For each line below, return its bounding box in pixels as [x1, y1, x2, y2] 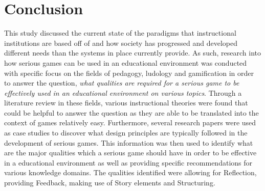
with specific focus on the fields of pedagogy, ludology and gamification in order [4, 67, 254, 78]
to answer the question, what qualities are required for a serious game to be [4, 77, 239, 88]
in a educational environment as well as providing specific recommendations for [4, 157, 253, 168]
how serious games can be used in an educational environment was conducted [4, 57, 247, 68]
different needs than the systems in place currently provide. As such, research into [4, 47, 261, 58]
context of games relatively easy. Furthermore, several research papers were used [4, 117, 256, 128]
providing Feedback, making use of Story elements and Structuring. [4, 177, 215, 188]
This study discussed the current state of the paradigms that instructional [4, 28, 236, 38]
